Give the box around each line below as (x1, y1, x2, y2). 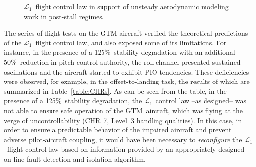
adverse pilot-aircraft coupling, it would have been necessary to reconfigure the (4, 134, 242, 144)
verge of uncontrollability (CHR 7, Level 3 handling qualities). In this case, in (4, 115, 242, 125)
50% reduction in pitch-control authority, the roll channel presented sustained (4, 56, 241, 67)
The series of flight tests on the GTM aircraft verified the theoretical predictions (4, 28, 248, 38)
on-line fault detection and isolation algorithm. (4, 153, 146, 164)
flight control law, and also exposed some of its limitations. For (35, 37, 227, 47)
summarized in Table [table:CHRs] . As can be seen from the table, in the (4, 85, 227, 96)
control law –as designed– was (155, 95, 247, 106)
